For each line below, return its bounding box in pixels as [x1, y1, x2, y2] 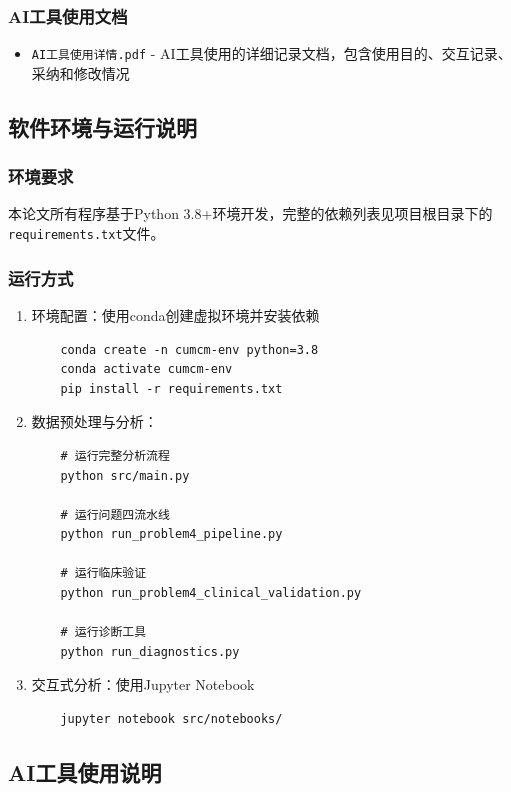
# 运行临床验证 [60, 566, 147, 581]
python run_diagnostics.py [60, 644, 240, 659]
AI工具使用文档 [8, 3, 128, 28]
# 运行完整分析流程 [60, 448, 170, 463]
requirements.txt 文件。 [8, 223, 165, 244]
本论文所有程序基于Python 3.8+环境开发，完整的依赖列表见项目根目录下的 [8, 203, 493, 224]
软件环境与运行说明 [8, 111, 197, 142]
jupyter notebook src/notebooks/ [60, 712, 283, 727]
